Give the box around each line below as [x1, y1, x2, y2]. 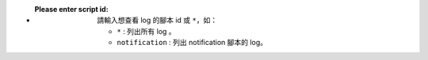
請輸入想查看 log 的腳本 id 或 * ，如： [97, 16, 218, 25]
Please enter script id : [34, 5, 109, 13]
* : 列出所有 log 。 [117, 26, 176, 36]
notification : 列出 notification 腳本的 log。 [117, 38, 268, 47]
